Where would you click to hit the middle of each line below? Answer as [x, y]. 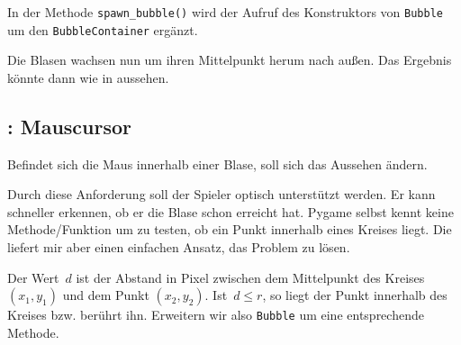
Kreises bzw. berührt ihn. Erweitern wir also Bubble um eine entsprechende [216, 315]
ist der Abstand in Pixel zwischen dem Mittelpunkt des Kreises [250, 277]
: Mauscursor [70, 126]
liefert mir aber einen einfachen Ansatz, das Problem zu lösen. [179, 247]
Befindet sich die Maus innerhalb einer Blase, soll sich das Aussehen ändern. [217, 163]
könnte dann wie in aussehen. [88, 77]
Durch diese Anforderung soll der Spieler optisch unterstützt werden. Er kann [221, 194]
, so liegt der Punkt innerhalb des [355, 295]
